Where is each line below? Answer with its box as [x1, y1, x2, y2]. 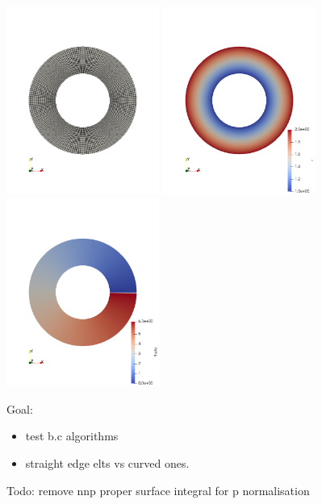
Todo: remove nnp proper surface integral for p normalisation [6, 481, 310, 498]
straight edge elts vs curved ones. [25, 454, 190, 471]
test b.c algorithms [25, 427, 119, 444]
